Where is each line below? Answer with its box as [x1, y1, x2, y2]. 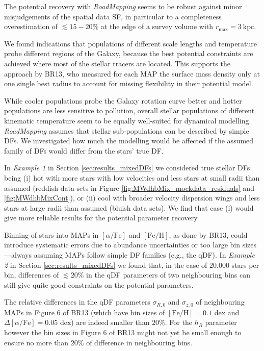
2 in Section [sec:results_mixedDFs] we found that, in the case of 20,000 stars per [4, 259, 259, 270]
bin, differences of [4, 269, 59, 280]
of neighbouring [196, 296, 245, 307]
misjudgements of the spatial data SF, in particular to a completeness [4, 11, 222, 21]
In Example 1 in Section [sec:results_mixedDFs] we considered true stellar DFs [4, 162, 250, 173]
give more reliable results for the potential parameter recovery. [4, 212, 199, 223]
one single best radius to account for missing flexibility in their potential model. [4, 78, 253, 89]
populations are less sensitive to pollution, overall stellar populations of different [4, 105, 255, 116]
